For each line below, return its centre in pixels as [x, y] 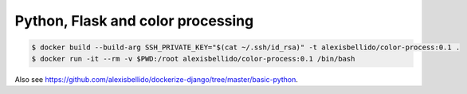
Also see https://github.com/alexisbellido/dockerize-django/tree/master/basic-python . [157, 79]
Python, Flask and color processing [134, 21]
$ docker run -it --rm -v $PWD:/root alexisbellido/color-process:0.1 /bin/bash [193, 59]
